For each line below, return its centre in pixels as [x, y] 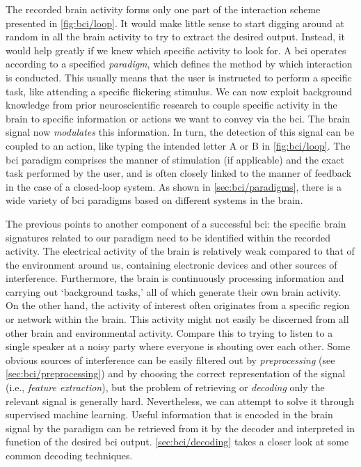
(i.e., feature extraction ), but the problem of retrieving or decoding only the [165, 387]
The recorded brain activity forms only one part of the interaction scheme [163, 9]
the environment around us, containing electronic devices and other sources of [171, 264]
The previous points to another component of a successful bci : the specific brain [176, 223]
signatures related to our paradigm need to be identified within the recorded [168, 237]
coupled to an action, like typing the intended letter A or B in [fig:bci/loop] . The [178, 145]
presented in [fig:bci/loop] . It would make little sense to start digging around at [175, 23]
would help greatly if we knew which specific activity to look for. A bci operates [176, 50]
